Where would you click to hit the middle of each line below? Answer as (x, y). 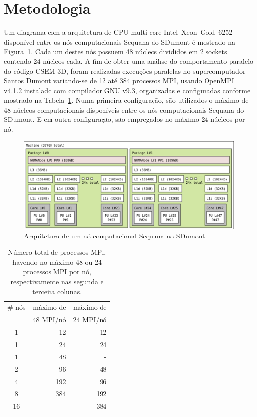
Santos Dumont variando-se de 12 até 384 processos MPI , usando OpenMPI (119, 81)
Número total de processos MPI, (57, 252)
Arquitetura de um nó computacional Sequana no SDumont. (115, 235)
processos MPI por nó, (57, 271)
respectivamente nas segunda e (57, 281)
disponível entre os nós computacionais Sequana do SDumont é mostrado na (120, 41)
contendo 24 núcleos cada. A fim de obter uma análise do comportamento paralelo (129, 61)
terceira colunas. (57, 291)
